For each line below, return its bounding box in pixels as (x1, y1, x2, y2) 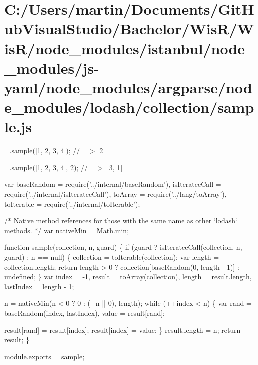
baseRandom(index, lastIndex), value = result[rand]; (4, 307, 165, 318)
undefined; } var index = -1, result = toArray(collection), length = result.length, (4, 271, 252, 282)
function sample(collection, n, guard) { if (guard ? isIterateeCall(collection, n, (4, 242, 242, 252)
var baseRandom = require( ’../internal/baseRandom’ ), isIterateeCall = (4, 179, 221, 189)
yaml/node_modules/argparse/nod (4, 77, 252, 97)
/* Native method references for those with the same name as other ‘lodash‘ (4, 215, 237, 226)
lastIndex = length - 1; (4, 281, 74, 291)
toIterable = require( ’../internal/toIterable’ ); (4, 198, 140, 209)
